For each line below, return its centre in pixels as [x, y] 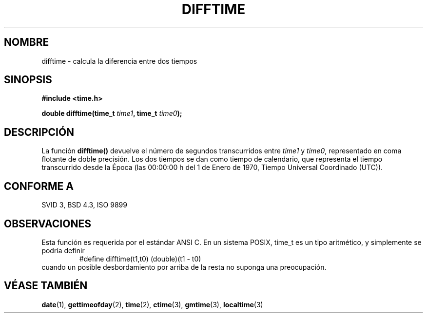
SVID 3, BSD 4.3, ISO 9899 [84, 205]
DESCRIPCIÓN [39, 132]
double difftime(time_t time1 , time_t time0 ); [112, 113]
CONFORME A [39, 186]
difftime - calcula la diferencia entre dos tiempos [119, 61]
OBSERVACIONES [48, 224]
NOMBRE [27, 42]
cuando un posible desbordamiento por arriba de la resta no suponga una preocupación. [184, 267]
